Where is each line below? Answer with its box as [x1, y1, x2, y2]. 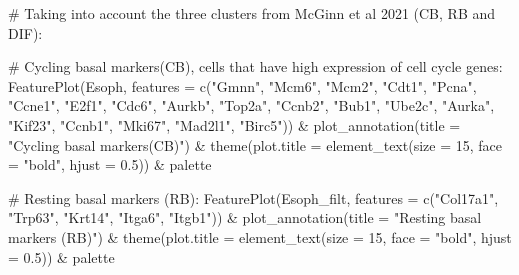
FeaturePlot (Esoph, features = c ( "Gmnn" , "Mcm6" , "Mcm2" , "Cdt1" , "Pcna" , [8, 75, 477, 96]
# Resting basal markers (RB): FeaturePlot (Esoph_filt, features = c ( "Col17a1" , [8, 187, 499, 208]
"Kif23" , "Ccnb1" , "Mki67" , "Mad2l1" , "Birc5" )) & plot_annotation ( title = [8, 114, 461, 135]
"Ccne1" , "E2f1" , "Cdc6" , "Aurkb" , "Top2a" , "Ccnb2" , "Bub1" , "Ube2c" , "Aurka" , [8, 95, 495, 116]
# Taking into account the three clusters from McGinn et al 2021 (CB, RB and [8, 3, 496, 23]
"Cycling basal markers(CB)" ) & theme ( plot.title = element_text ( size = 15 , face [8, 134, 503, 155]
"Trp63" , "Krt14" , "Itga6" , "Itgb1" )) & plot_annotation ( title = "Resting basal [8, 207, 482, 228]
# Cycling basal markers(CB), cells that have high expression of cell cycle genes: [8, 56, 503, 77]
